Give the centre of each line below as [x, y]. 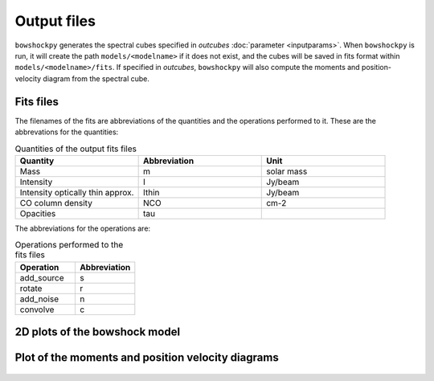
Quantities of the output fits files [76, 149]
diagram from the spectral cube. [96, 78]
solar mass [287, 171]
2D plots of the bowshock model [98, 332]
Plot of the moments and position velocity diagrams [147, 357]
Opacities [38, 213]
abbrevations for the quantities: [67, 132]
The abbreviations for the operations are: [83, 228]
